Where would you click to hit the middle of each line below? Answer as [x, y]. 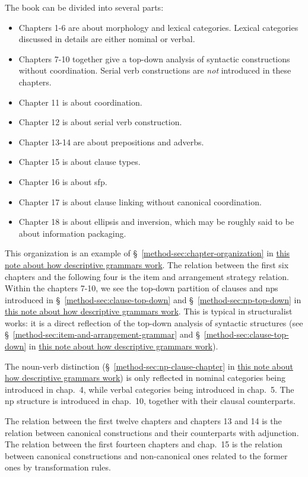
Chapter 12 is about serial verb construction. [100, 122]
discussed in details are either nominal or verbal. [107, 39]
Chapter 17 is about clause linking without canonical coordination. [140, 201]
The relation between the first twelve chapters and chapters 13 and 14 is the [143, 421]
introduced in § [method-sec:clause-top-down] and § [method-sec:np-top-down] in [153, 299]
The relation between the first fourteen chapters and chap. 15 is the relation [144, 444]
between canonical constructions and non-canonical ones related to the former [146, 455]
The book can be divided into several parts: [84, 7]
